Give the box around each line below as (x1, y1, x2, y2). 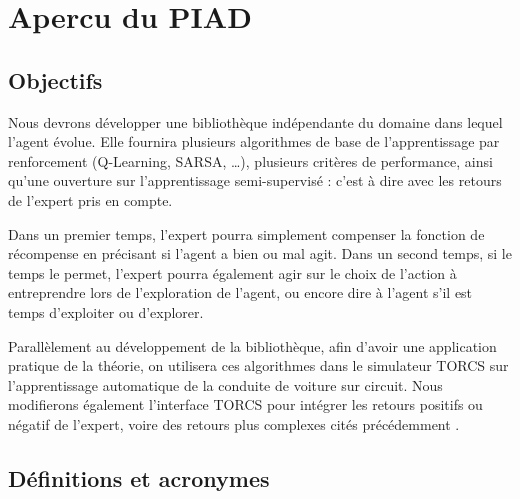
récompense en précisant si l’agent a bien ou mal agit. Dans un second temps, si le (8, 243, 512, 264)
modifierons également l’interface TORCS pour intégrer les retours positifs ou (8, 394, 483, 415)
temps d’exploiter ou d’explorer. (8, 301, 204, 322)
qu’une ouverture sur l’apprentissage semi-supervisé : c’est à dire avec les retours (8, 170, 502, 191)
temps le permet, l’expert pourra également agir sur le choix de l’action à (8, 262, 457, 283)
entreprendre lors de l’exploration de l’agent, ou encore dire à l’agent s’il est (8, 282, 473, 303)
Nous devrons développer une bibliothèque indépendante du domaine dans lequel (8, 111, 503, 132)
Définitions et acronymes (8, 462, 270, 493)
